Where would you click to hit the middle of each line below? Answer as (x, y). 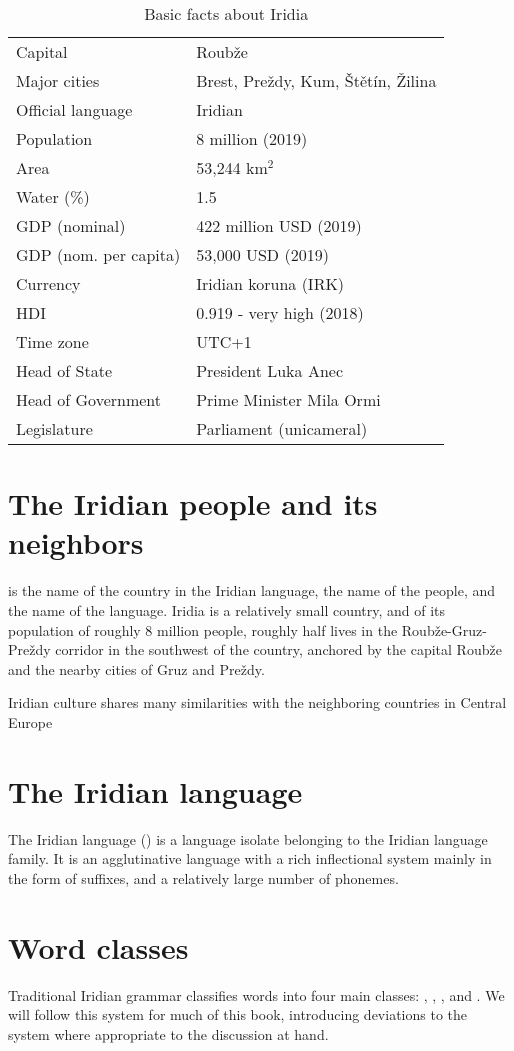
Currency (48, 283)
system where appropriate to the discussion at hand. (168, 1033)
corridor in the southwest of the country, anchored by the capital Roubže (278, 649)
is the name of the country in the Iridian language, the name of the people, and (252, 590)
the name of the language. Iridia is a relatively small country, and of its (227, 609)
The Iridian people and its (193, 503)
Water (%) (53, 196)
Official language (74, 109)
